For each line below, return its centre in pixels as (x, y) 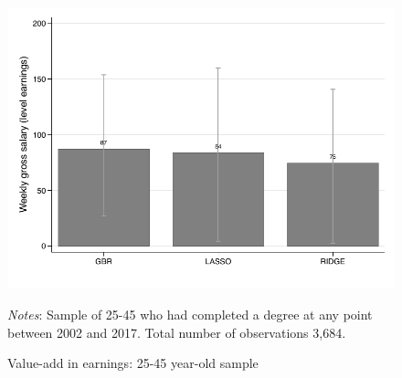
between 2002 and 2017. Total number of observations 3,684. (177, 332)
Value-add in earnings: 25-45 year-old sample (133, 363)
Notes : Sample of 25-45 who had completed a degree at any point (190, 314)
